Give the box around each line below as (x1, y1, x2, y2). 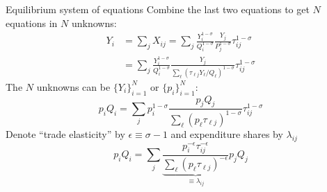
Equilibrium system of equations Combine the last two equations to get (6, 2, 310, 16)
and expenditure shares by (170, 126, 283, 141)
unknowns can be (36, 79, 111, 94)
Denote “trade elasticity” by (6, 126, 125, 141)
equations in (6, 15, 58, 30)
